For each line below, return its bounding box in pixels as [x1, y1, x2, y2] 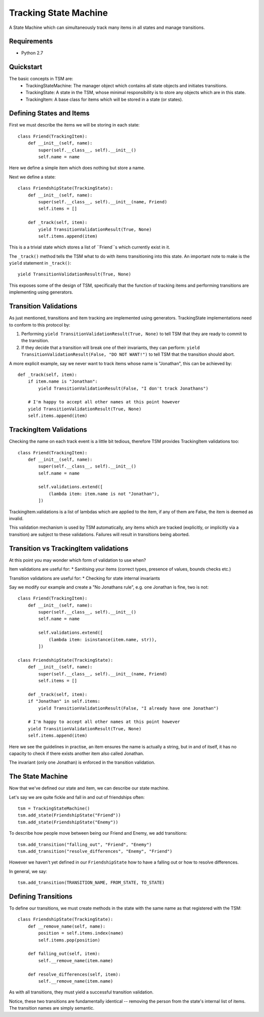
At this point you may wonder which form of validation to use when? [9, 557, 146, 563]
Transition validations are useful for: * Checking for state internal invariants [9, 575, 160, 581]
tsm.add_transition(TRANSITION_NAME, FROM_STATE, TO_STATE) [18, 880, 165, 886]
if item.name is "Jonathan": [27, 379, 98, 384]
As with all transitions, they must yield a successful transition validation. [9, 989, 154, 995]
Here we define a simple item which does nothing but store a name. [9, 165, 145, 171]
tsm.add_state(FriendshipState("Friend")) [18, 813, 121, 818]
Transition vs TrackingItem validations [9, 544, 129, 552]
